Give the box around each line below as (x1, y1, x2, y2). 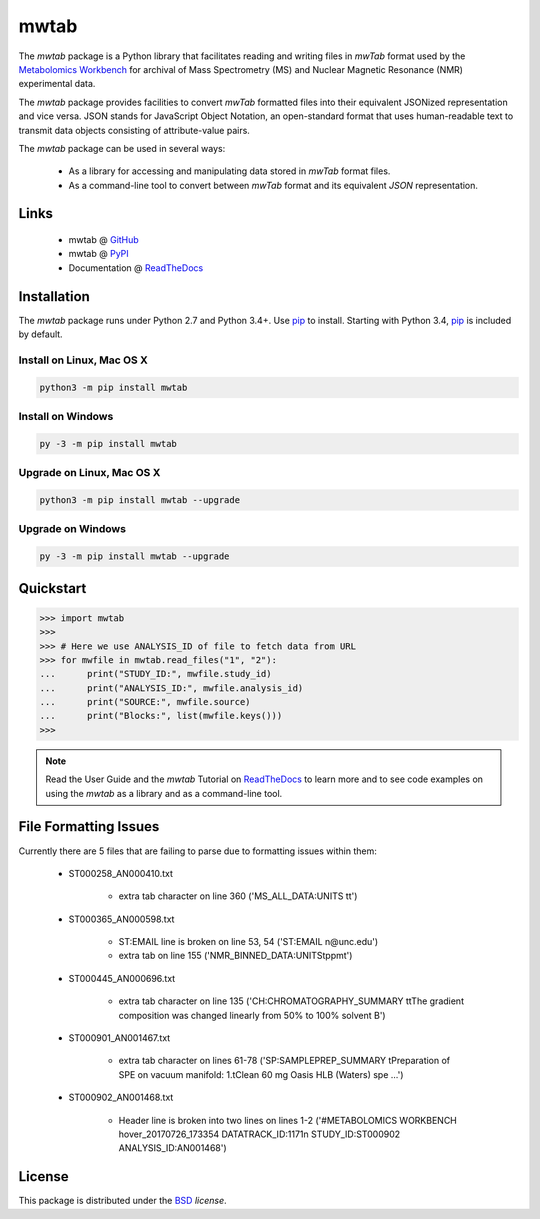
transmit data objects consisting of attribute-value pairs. (18, 124, 250, 136)
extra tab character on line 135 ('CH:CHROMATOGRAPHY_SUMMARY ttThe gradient (118, 995, 465, 1007)
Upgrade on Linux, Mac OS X (18, 466, 161, 480)
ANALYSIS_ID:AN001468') (118, 1142, 227, 1154)
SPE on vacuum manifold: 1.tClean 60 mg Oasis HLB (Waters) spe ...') (118, 1068, 404, 1080)
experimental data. (18, 78, 96, 90)
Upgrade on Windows (18, 522, 127, 536)
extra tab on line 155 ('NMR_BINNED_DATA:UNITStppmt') (118, 950, 353, 962)
